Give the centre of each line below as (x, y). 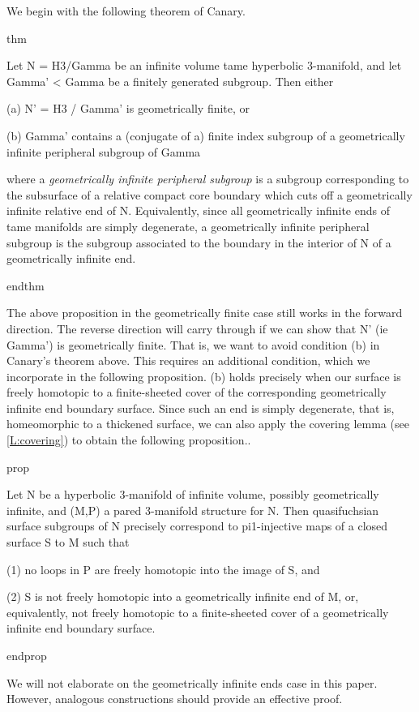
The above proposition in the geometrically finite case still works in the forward (205, 313)
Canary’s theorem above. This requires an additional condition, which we (188, 360)
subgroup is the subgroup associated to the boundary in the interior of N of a (199, 242)
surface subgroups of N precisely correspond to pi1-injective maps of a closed (197, 526)
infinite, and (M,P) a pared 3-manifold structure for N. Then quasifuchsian (193, 510)
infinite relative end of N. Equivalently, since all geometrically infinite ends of (198, 210)
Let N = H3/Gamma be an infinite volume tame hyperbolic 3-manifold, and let (204, 65)
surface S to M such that (68, 542)
